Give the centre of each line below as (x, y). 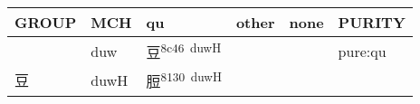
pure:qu (362, 51)
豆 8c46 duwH (184, 51)
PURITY (372, 22)
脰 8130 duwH (184, 80)
